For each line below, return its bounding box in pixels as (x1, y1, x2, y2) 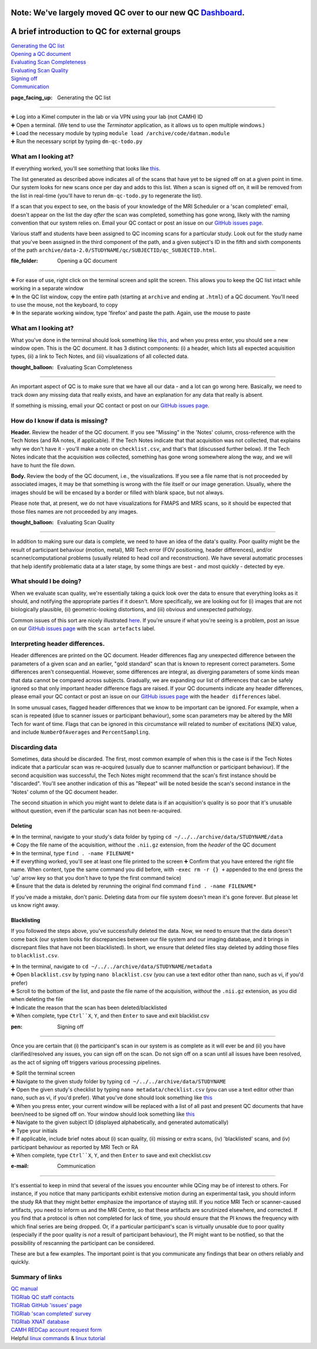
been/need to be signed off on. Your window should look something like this (11, 1111, 195, 1118)
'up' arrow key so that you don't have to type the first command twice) (11, 874, 181, 881)
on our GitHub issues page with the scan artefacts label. (11, 625, 156, 632)
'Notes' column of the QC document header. (11, 788, 119, 795)
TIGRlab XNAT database (11, 1318, 70, 1325)
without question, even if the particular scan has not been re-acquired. (11, 807, 182, 814)
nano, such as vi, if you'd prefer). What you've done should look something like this (11, 1094, 213, 1102)
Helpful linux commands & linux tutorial (11, 1334, 106, 1341)
